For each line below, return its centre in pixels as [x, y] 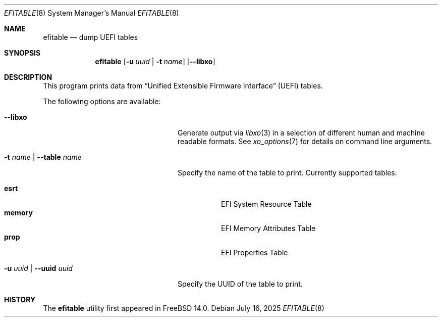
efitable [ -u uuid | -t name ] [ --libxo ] [155, 61]
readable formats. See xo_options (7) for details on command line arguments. [305, 141]
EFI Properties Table [255, 253]
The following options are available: [102, 101]
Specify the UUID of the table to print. [240, 284]
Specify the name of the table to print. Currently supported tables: [287, 173]
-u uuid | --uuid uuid [38, 268]
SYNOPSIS [22, 53]
